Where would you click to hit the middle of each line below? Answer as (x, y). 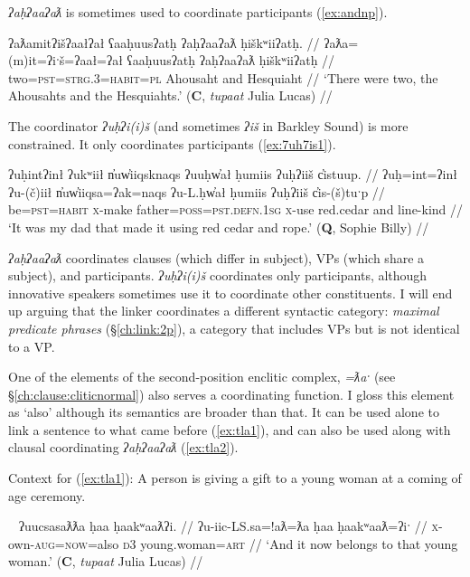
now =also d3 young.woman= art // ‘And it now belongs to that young (261, 543)
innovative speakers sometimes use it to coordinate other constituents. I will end (230, 293)
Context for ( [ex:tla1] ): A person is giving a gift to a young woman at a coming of (235, 478)
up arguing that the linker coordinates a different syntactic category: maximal (224, 311)
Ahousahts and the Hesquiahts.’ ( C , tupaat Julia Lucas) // (170, 95)
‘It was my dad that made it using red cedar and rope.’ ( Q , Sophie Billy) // (219, 227)
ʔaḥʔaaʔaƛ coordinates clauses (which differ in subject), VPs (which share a (216, 257)
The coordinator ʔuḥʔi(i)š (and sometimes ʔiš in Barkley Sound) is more (208, 125)
